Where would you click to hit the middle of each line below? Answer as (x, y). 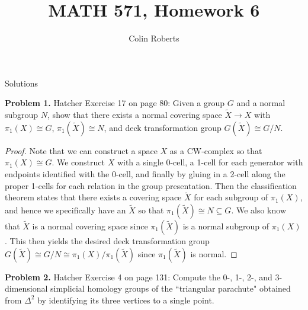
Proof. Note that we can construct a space (81, 150)
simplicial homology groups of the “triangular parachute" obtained (171, 288)
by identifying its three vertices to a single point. (126, 300)
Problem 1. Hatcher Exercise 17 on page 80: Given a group (115, 103)
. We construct (78, 162)
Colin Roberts (154, 38)
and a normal (261, 103)
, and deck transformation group (163, 127)
